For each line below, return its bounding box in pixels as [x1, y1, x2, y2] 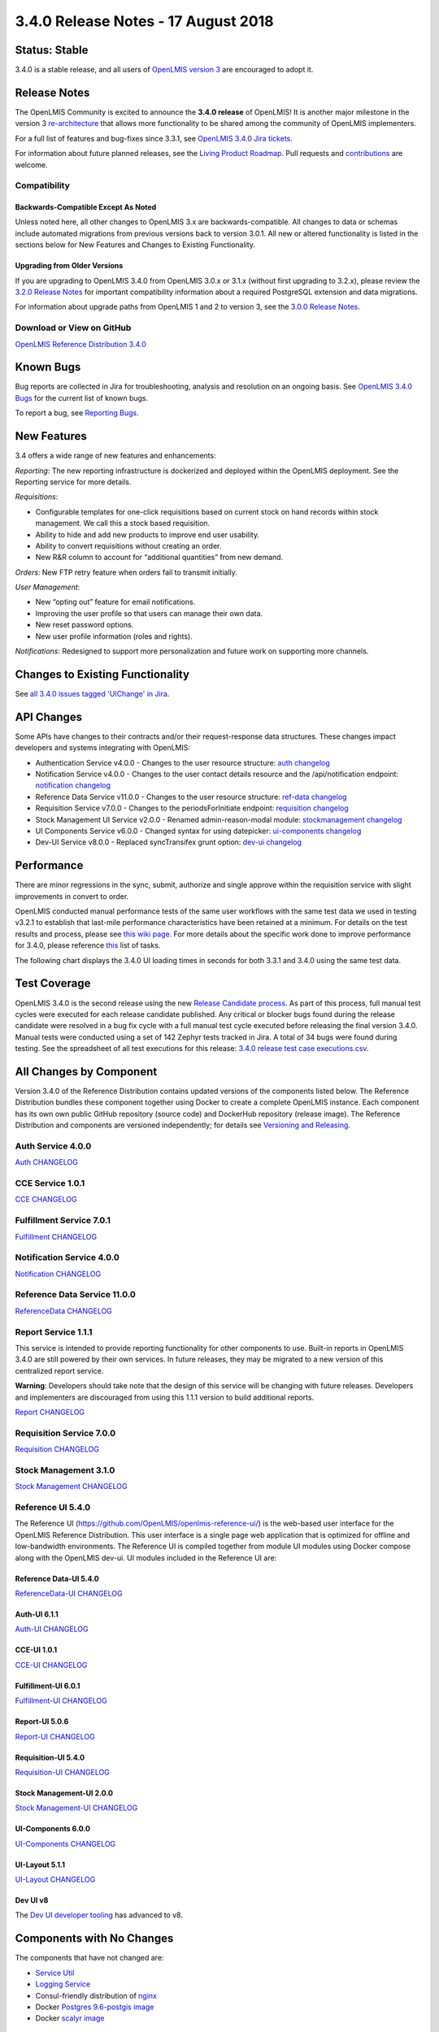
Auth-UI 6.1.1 [15, 1609, 59, 1619]
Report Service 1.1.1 [15, 1326, 93, 1337]
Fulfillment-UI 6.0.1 [15, 1681, 80, 1691]
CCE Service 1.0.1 [15, 1178, 85, 1189]
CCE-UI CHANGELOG [15, 1660, 88, 1669]
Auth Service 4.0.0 [15, 1140, 92, 1152]
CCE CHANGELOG [15, 1195, 77, 1205]
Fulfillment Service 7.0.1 [15, 1215, 111, 1227]
